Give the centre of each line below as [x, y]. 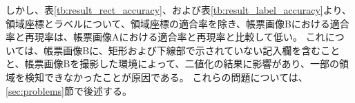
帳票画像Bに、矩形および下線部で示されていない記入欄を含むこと [192, 50]
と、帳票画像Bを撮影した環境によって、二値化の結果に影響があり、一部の [172, 64]
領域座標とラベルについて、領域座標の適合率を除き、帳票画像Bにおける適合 [177, 23]
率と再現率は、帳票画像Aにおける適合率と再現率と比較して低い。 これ [165, 37]
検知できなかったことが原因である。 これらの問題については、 [166, 77]
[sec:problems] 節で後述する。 [69, 90]
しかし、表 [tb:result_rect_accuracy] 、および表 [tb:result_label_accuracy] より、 [179, 10]
